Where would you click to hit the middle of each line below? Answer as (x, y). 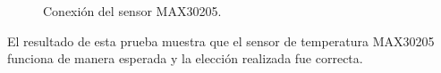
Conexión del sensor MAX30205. (132, 11)
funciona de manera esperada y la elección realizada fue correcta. (185, 58)
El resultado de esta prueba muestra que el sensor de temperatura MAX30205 (221, 41)
